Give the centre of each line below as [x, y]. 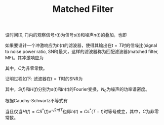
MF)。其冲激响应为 [24, 58]
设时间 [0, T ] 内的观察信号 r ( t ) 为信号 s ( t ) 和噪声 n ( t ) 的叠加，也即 [66, 35]
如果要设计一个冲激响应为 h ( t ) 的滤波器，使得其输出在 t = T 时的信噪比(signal [81, 45]
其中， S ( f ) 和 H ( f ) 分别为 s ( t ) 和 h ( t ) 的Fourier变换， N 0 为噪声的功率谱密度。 [78, 90]
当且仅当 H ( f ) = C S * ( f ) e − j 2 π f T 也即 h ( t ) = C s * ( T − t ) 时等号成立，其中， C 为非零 [82, 111]
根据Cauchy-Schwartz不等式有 [37, 100]
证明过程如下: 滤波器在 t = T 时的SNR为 [44, 79]
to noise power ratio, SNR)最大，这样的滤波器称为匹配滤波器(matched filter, [82, 52]
